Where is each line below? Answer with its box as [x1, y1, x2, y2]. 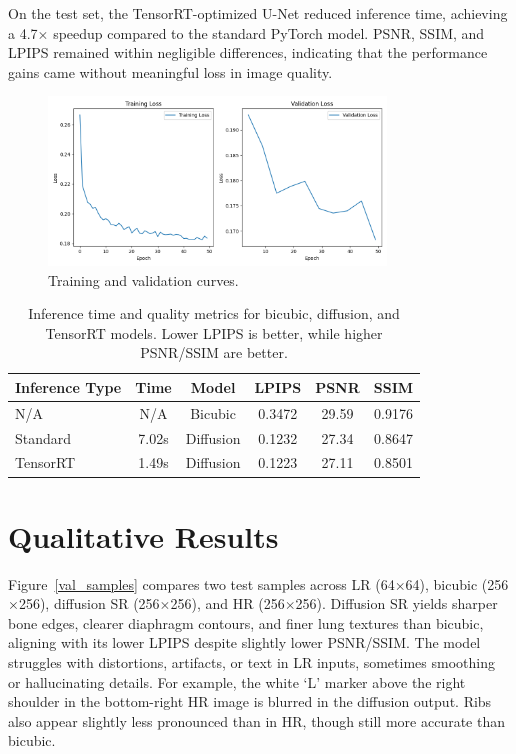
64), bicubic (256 [405, 573, 509, 594]
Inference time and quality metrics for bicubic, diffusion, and [28, 303, 400, 324]
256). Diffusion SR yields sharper [295, 593, 498, 614]
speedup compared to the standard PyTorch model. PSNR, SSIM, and [53, 22, 485, 43]
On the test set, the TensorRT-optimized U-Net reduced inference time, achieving [8, 3, 508, 23]
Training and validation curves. [48, 269, 239, 290]
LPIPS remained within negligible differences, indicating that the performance [8, 42, 488, 63]
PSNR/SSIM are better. [140, 342, 288, 363]
